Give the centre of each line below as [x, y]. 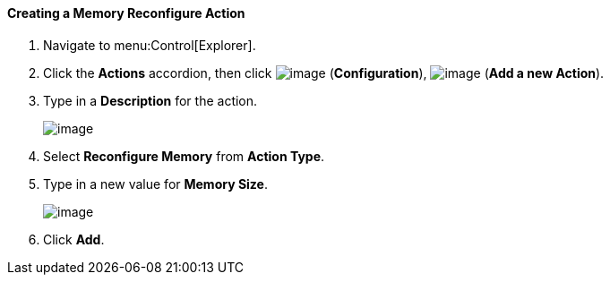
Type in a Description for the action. [150, 100]
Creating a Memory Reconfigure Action [126, 13]
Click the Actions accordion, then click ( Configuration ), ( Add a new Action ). [324, 73]
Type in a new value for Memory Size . [155, 184]
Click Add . [74, 239]
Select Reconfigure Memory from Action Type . [184, 156]
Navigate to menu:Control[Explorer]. [150, 45]
